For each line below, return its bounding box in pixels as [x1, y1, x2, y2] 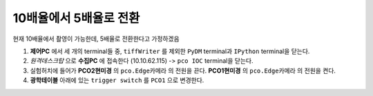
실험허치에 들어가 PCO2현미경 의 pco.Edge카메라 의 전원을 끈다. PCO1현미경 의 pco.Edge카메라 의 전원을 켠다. [30, 66, 336, 75]
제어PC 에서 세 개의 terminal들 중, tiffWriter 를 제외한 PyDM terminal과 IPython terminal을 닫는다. [30, 47, 310, 55]
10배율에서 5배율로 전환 [12, 10, 140, 26]
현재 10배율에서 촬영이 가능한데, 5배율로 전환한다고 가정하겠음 [12, 35, 180, 43]
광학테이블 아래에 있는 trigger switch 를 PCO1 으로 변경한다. [30, 76, 204, 84]
